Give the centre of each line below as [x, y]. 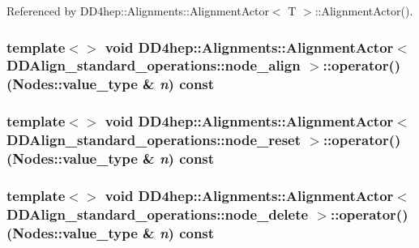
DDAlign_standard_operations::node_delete [158, 214]
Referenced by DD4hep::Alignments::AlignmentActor [138, 11]
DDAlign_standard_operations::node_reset [154, 140]
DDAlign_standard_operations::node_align [154, 65]
